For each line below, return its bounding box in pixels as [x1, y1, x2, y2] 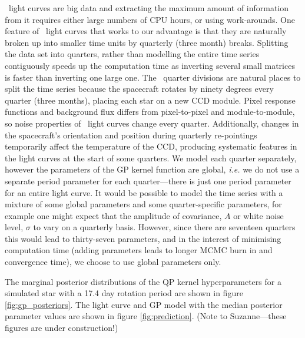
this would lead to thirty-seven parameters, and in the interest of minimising [5, 232, 281, 244]
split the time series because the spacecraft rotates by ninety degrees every [5, 82, 274, 95]
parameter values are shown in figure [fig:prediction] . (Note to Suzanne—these [5, 310, 287, 322]
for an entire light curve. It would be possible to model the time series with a [5, 186, 283, 198]
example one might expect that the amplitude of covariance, [5, 209, 222, 221]
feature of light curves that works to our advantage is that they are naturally [5, 25, 287, 37]
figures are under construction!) [5, 322, 118, 334]
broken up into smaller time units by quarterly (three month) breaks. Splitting [5, 36, 289, 48]
